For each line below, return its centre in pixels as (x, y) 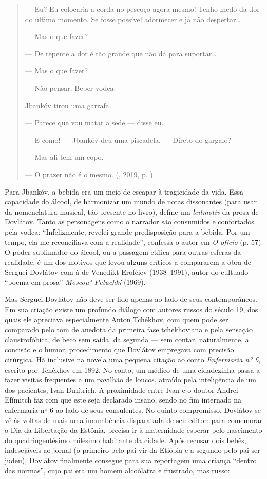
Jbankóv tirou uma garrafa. (68, 105)
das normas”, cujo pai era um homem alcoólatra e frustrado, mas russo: (117, 470)
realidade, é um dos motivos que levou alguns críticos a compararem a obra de (128, 262)
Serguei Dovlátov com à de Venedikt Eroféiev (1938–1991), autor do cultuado (127, 272)
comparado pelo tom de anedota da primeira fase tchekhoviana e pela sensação (129, 329)
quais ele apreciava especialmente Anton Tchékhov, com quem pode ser (117, 319)
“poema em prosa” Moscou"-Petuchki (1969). (75, 282)
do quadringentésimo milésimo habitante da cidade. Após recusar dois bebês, (126, 440)
